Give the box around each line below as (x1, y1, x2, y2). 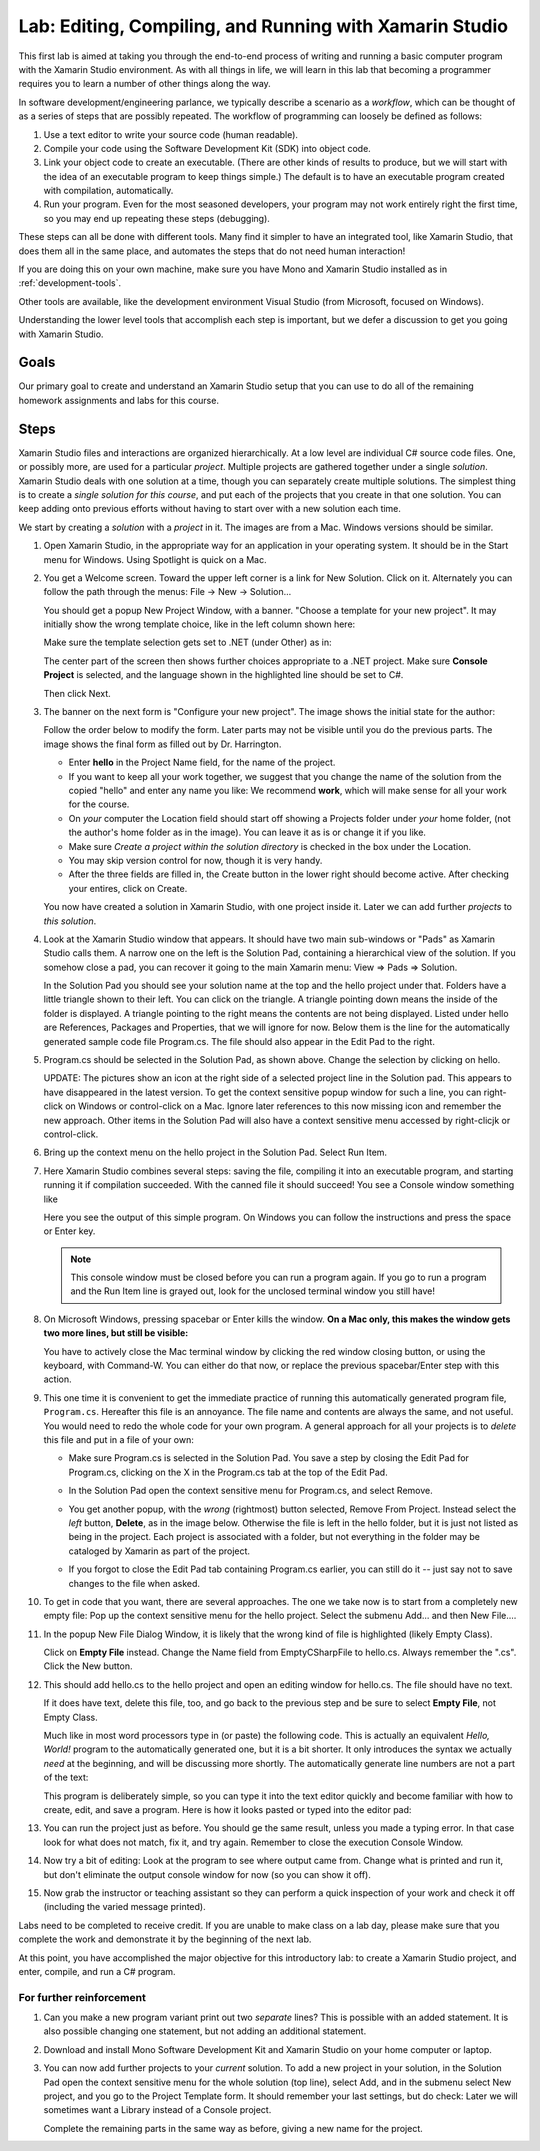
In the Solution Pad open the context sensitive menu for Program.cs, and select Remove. (68, 1485, 434, 1497)
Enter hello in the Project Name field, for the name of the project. (68, 756, 336, 769)
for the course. (68, 798, 130, 810)
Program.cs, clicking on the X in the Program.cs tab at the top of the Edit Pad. (68, 1466, 389, 1478)
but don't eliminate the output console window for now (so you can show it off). (43, 1868, 372, 1880)
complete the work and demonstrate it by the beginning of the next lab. (18, 1933, 312, 1945)
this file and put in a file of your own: (43, 1434, 195, 1445)
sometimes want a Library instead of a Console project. (43, 2104, 272, 2116)
